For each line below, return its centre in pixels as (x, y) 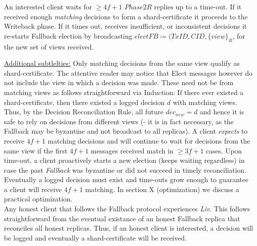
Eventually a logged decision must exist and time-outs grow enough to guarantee (126, 179)
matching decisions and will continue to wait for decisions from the (149, 140)
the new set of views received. (49, 46)
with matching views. (205, 102)
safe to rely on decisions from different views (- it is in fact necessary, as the (119, 121)
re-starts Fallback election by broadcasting (68, 35)
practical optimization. (38, 199)
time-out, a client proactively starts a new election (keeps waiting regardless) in (124, 160)
